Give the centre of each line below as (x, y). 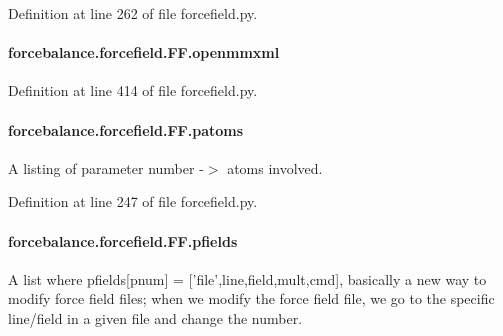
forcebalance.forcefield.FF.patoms (126, 129)
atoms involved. (275, 167)
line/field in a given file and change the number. (155, 317)
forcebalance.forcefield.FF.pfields (123, 240)
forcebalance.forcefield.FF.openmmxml (144, 52)
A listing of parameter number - (106, 167)
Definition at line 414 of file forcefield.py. (133, 90)
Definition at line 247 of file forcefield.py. (133, 201)
